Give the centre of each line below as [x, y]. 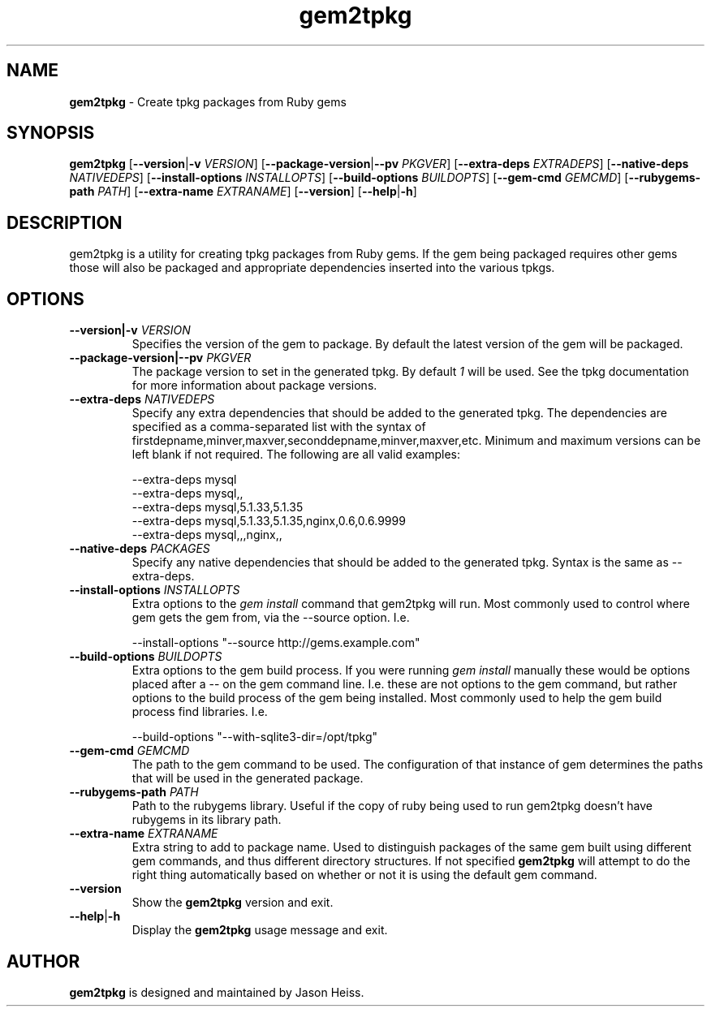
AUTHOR [43, 961]
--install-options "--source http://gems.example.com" [276, 643]
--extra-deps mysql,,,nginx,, [207, 535]
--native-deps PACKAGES [140, 549]
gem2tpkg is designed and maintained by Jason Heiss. [217, 992]
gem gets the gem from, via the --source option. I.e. [271, 618]
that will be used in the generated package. [248, 778]
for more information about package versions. [254, 386]
